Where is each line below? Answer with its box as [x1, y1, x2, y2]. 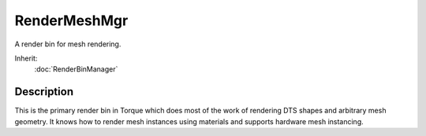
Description [14, 85, 74, 98]
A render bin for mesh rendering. [14, 39, 121, 49]
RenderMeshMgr [14, 12, 129, 29]
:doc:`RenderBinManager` [34, 64, 118, 74]
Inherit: [14, 53, 38, 63]
